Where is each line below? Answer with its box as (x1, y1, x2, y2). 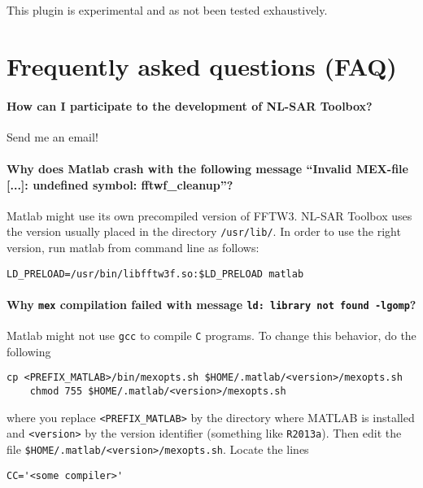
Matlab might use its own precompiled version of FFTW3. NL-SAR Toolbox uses (7, 207, 412, 224)
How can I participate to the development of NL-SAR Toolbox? (7, 97, 373, 114)
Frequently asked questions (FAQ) (7, 49, 397, 82)
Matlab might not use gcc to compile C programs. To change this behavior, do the (7, 327, 416, 344)
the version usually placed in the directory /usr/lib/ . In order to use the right (7, 223, 401, 240)
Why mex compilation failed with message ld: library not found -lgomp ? (7, 295, 416, 312)
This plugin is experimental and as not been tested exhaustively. (7, 2, 328, 18)
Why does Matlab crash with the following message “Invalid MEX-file (7, 159, 408, 176)
